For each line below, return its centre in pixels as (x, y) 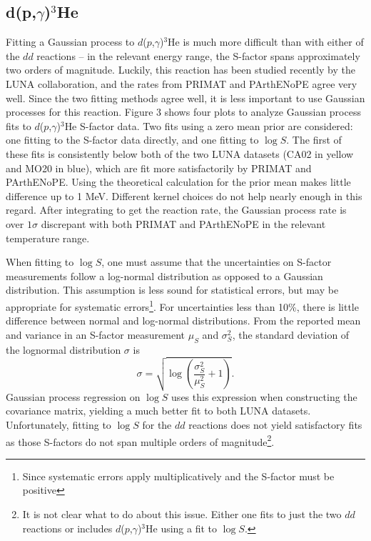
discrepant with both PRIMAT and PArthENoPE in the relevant (183, 223)
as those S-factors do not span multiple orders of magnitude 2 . (140, 440)
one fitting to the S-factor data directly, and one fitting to (132, 140)
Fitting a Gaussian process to (70, 42)
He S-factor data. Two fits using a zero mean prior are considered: (209, 125)
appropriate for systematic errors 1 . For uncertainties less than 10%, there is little (182, 305)
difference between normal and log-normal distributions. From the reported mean (183, 321)
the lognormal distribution (63, 349)
